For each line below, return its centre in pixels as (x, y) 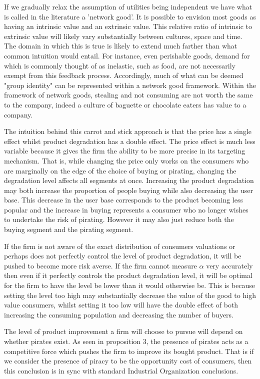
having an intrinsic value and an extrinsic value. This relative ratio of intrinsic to (128, 26)
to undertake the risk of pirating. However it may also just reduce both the (119, 219)
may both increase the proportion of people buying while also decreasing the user (128, 190)
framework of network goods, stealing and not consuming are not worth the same (128, 95)
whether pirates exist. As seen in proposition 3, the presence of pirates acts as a (126, 341)
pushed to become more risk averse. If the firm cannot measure (100, 265)
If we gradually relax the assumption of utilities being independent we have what (128, 6)
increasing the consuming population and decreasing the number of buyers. (119, 314)
